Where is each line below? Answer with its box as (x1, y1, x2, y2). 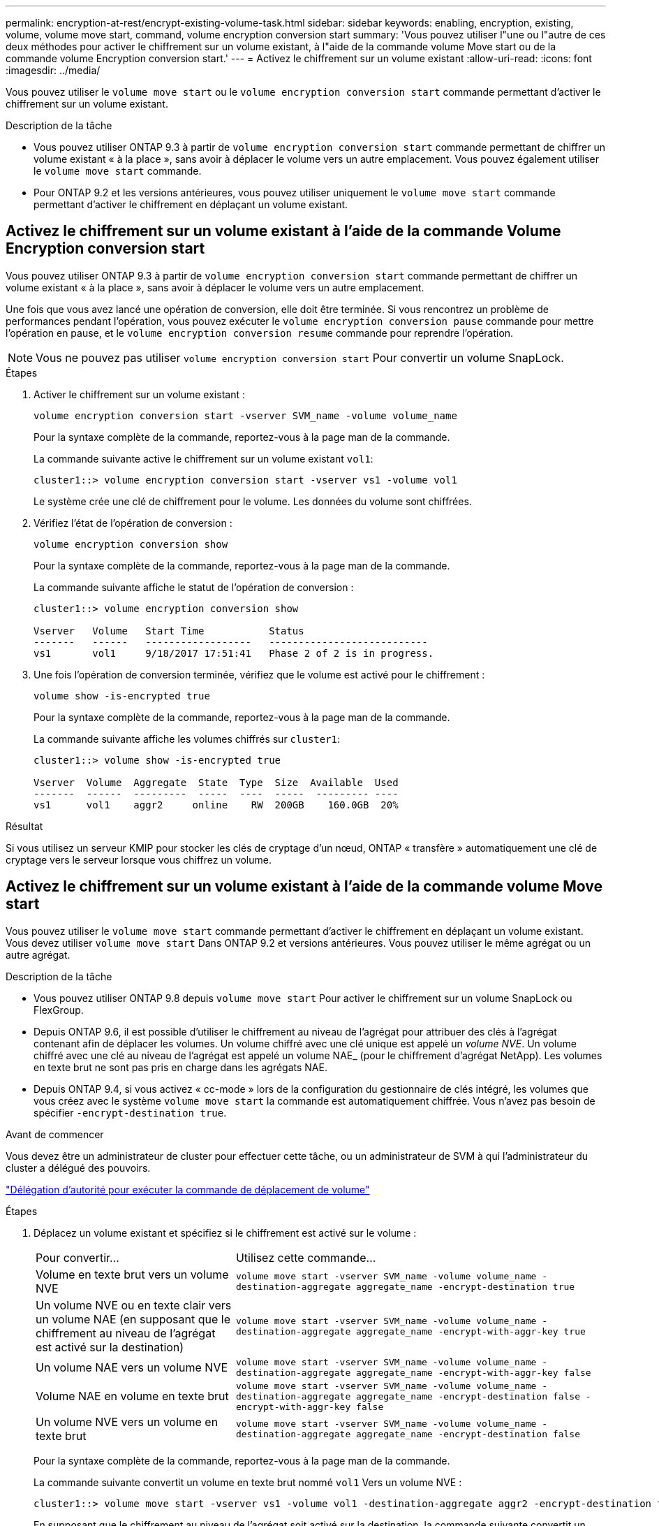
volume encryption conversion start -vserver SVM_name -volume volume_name (34, 409, 457, 421)
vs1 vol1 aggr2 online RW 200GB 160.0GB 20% (34, 799, 399, 811)
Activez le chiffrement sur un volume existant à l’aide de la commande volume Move (6, 878, 602, 896)
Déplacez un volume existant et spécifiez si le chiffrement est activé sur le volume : (34, 1226, 417, 1239)
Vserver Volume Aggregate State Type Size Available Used (34, 776, 399, 788)
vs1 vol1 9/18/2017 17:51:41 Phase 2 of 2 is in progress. (34, 647, 434, 659)
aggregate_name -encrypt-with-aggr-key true (356, 1325, 586, 1337)
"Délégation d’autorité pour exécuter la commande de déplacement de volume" (6, 1183, 370, 1196)
